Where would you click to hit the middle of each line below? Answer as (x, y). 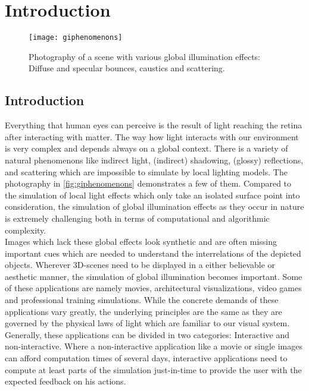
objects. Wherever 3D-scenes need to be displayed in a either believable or (140, 265)
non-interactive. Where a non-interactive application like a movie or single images (154, 346)
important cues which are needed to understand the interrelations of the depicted (153, 253)
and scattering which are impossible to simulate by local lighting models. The (146, 171)
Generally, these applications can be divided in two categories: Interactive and (147, 334)
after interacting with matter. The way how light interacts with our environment (152, 136)
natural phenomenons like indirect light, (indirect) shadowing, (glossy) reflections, (154, 160)
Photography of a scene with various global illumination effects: (145, 56)
